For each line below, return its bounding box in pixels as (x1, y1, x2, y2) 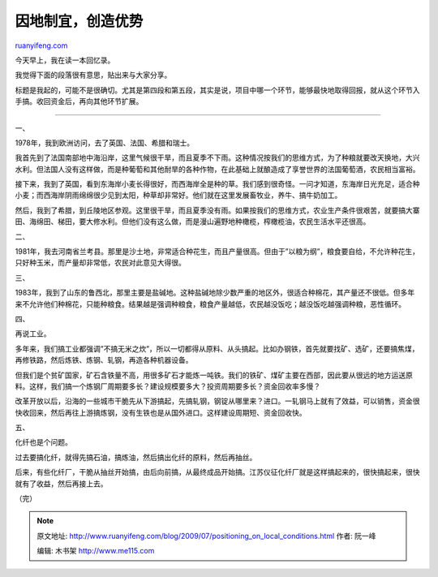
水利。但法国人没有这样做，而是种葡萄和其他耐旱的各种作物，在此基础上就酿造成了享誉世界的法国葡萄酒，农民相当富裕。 (15, 164, 420, 174)
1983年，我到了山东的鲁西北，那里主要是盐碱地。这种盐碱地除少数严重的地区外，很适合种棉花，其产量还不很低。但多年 (15, 288, 415, 298)
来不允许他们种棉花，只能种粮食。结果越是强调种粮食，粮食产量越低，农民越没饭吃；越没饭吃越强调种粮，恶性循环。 (15, 299, 406, 308)
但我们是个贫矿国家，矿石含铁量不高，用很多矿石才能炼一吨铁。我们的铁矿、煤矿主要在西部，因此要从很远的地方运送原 (15, 370, 413, 380)
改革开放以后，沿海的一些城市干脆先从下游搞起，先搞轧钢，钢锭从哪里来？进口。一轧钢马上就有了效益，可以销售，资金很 (15, 396, 420, 406)
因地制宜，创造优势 (15, 12, 144, 30)
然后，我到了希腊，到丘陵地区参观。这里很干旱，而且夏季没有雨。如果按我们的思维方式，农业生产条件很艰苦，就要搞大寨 (15, 205, 420, 215)
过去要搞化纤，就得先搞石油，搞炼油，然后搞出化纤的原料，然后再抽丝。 (15, 452, 257, 462)
